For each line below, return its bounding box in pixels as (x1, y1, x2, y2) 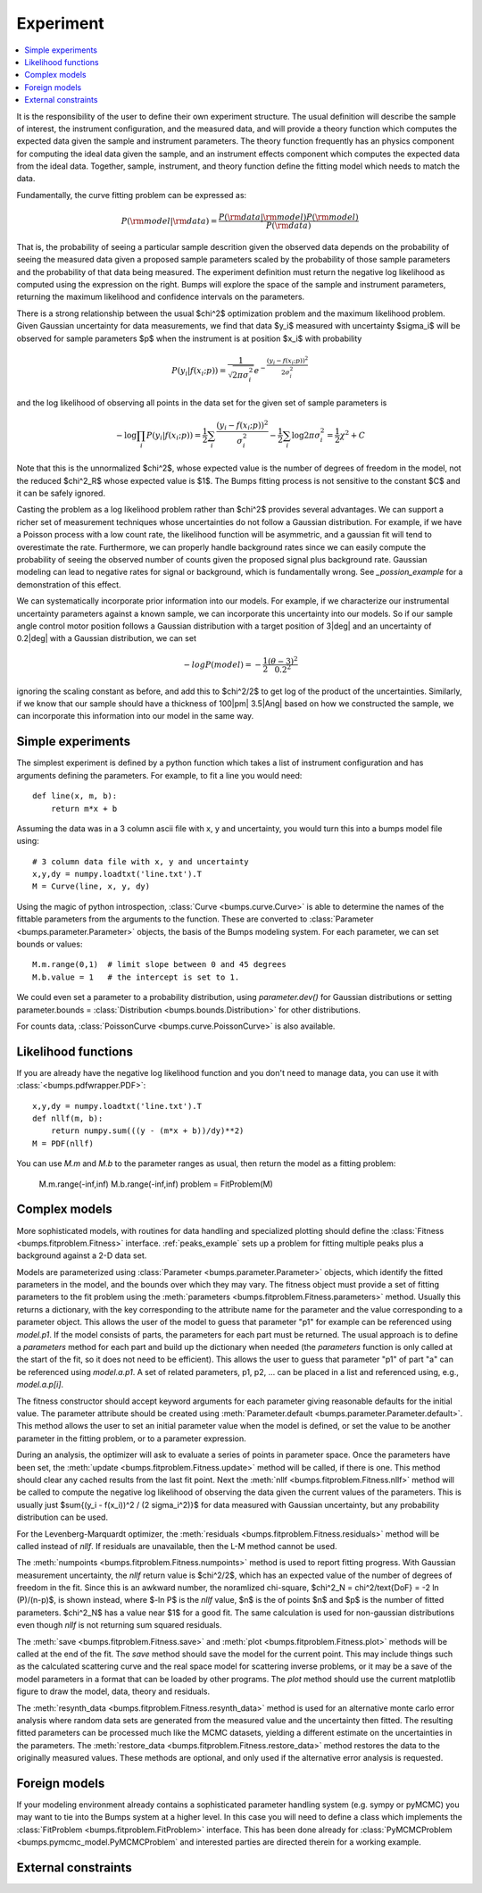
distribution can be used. (16, 1512, 109, 1522)
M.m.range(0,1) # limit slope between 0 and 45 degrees (32, 960, 287, 970)
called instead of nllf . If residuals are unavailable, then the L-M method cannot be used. (16, 1540, 337, 1551)
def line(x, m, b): (32, 791, 118, 801)
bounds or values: (16, 938, 83, 950)
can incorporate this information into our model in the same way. (16, 711, 254, 721)
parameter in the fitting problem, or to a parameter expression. (16, 1433, 247, 1444)
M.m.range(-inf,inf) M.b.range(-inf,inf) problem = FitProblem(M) (38, 1179, 273, 1189)
